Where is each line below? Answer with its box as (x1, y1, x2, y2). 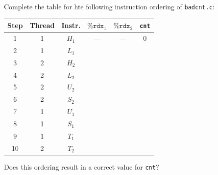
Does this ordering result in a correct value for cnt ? (4, 161, 159, 172)
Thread (29, 20, 55, 30)
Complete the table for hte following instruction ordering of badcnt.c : (4, 1, 215, 11)
